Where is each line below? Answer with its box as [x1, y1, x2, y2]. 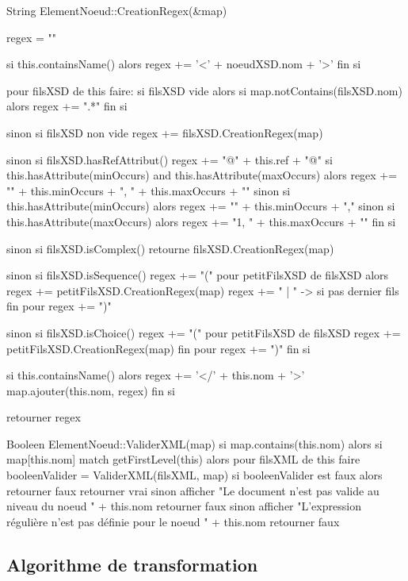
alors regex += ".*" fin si [6, 98, 128, 114]
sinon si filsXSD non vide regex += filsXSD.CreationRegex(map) [6, 124, 323, 140]
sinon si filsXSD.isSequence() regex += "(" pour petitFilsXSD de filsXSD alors [6, 267, 389, 283]
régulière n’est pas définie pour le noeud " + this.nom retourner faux [6, 513, 340, 529]
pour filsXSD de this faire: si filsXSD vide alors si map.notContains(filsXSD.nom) [6, 82, 402, 98]
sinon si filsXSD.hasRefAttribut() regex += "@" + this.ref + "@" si [6, 151, 333, 167]
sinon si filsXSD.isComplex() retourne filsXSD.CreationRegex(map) [6, 240, 334, 256]
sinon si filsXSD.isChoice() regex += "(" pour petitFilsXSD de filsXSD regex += [6, 324, 401, 341]
